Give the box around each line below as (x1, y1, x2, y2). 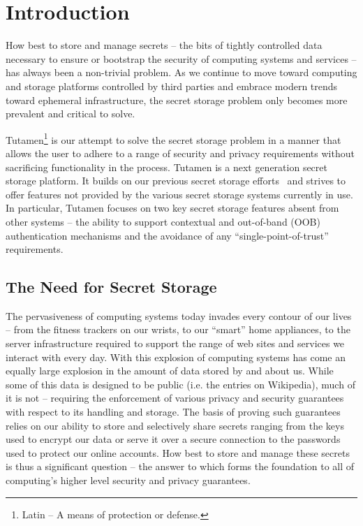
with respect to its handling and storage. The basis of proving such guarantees (6, 404, 341, 419)
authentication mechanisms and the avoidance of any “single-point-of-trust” (6, 228, 329, 242)
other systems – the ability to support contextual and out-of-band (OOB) (6, 214, 320, 228)
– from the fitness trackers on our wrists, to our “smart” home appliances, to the (6, 322, 350, 337)
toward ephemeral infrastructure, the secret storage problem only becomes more (6, 92, 348, 107)
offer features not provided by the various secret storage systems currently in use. (6, 187, 353, 201)
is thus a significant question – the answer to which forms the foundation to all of (6, 459, 355, 474)
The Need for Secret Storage (6, 276, 217, 298)
